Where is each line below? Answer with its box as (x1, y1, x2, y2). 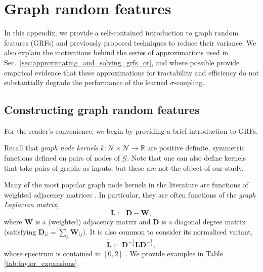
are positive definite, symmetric (147, 142, 245, 153)
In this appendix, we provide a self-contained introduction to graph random (4, 27, 239, 38)
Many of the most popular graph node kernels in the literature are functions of (4, 179, 248, 190)
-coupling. (174, 77, 205, 88)
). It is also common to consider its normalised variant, (82, 226, 253, 237)
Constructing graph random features (4, 102, 200, 118)
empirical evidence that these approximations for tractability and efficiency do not (4, 67, 259, 77)
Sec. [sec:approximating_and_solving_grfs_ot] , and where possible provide (4, 57, 240, 67)
